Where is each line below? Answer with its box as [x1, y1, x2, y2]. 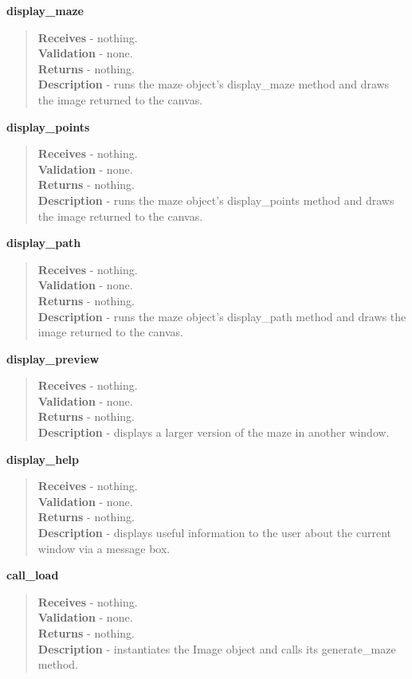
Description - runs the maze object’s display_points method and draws [37, 191, 394, 208]
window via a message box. [37, 540, 171, 556]
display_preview [6, 350, 100, 367]
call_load [6, 567, 59, 583]
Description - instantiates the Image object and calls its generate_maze [37, 640, 396, 657]
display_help [6, 450, 79, 467]
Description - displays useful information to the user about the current [37, 524, 391, 541]
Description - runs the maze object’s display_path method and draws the [37, 308, 406, 324]
